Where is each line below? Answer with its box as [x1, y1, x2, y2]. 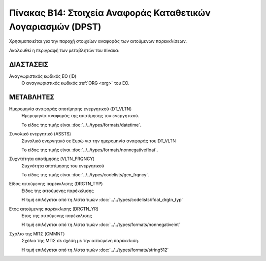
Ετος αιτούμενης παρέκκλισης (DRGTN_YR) [9, 206, 99, 212]
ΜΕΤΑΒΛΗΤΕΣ [9, 93, 55, 101]
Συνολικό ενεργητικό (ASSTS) [9, 131, 71, 137]
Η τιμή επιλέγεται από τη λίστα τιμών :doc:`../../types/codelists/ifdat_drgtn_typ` [21, 197, 183, 203]
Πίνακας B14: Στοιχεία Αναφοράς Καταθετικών [9, 7, 211, 18]
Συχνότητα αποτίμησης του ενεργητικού [21, 163, 104, 168]
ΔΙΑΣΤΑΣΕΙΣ [9, 60, 49, 68]
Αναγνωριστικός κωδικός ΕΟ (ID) [9, 73, 77, 79]
